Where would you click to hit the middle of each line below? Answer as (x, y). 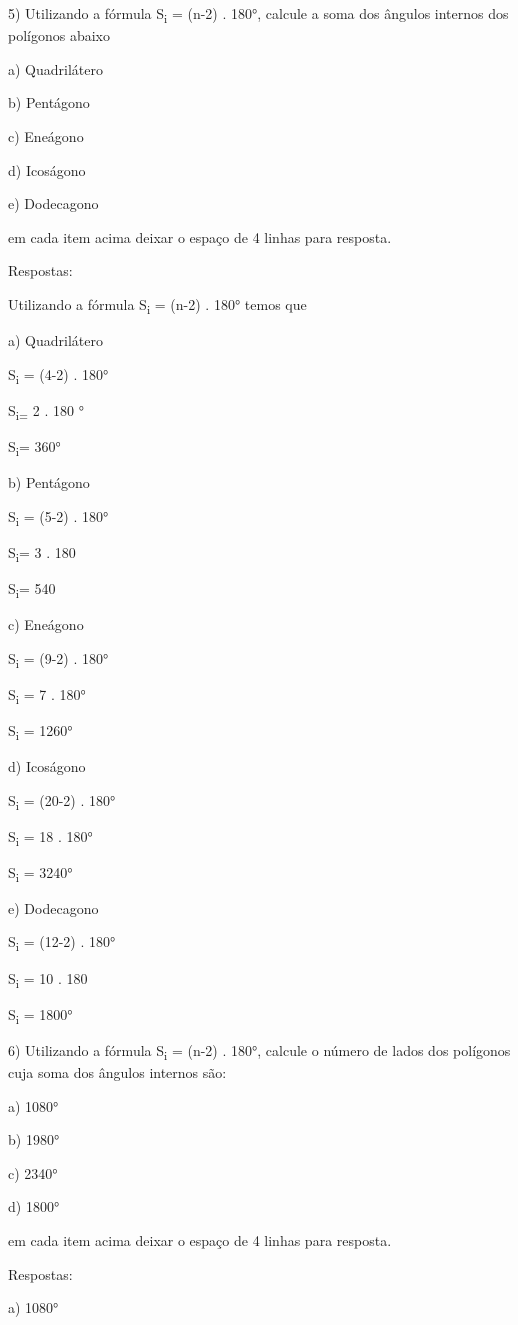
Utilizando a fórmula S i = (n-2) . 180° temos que (157, 305)
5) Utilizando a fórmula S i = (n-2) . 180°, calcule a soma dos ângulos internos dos (258, 14)
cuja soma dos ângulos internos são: (117, 1071)
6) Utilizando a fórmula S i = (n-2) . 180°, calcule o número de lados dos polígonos (259, 1051)
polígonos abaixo (59, 35)
